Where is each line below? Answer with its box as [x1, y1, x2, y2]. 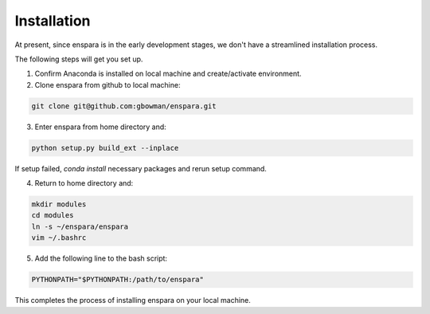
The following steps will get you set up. [14, 54, 143, 64]
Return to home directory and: [34, 179, 134, 188]
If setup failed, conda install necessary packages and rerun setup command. [14, 163, 267, 173]
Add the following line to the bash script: [34, 253, 167, 263]
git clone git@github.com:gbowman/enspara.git [31, 101, 217, 111]
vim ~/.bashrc [31, 234, 87, 242]
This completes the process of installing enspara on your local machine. [14, 296, 251, 305]
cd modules [31, 211, 74, 220]
